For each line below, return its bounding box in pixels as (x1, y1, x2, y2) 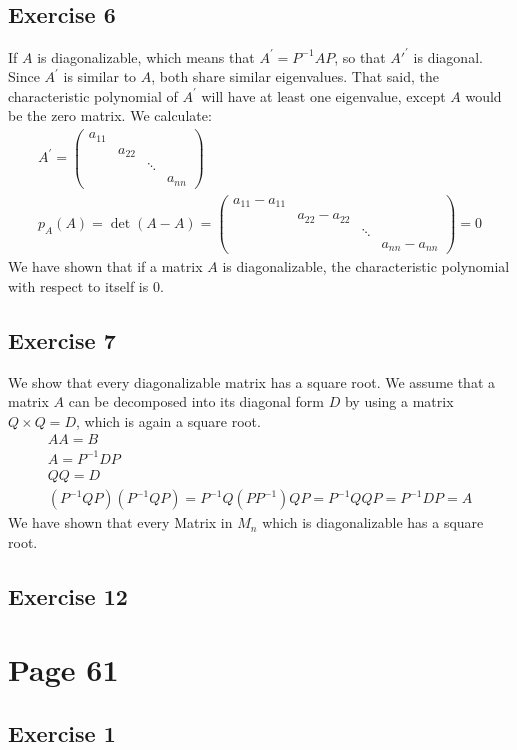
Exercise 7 (8, 324, 116, 355)
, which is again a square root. (75, 410, 261, 431)
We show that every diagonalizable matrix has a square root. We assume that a (8, 371, 496, 392)
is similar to (63, 66, 137, 87)
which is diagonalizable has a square (262, 512, 484, 533)
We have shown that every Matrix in (8, 512, 233, 533)
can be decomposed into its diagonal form (68, 391, 325, 412)
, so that (334, 46, 386, 67)
